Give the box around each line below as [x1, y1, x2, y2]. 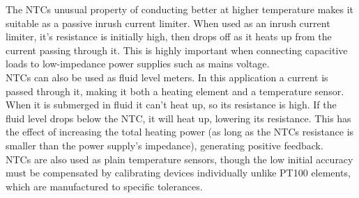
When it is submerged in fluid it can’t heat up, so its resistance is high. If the [6, 97, 337, 112]
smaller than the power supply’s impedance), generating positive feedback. [6, 138, 323, 152]
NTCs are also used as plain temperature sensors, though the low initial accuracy [6, 151, 353, 166]
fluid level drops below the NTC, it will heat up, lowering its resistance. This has [6, 110, 351, 125]
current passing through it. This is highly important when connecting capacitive [6, 42, 348, 57]
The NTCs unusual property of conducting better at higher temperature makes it [6, 2, 354, 16]
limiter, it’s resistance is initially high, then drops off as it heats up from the [6, 29, 332, 44]
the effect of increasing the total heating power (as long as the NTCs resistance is [6, 124, 354, 139]
